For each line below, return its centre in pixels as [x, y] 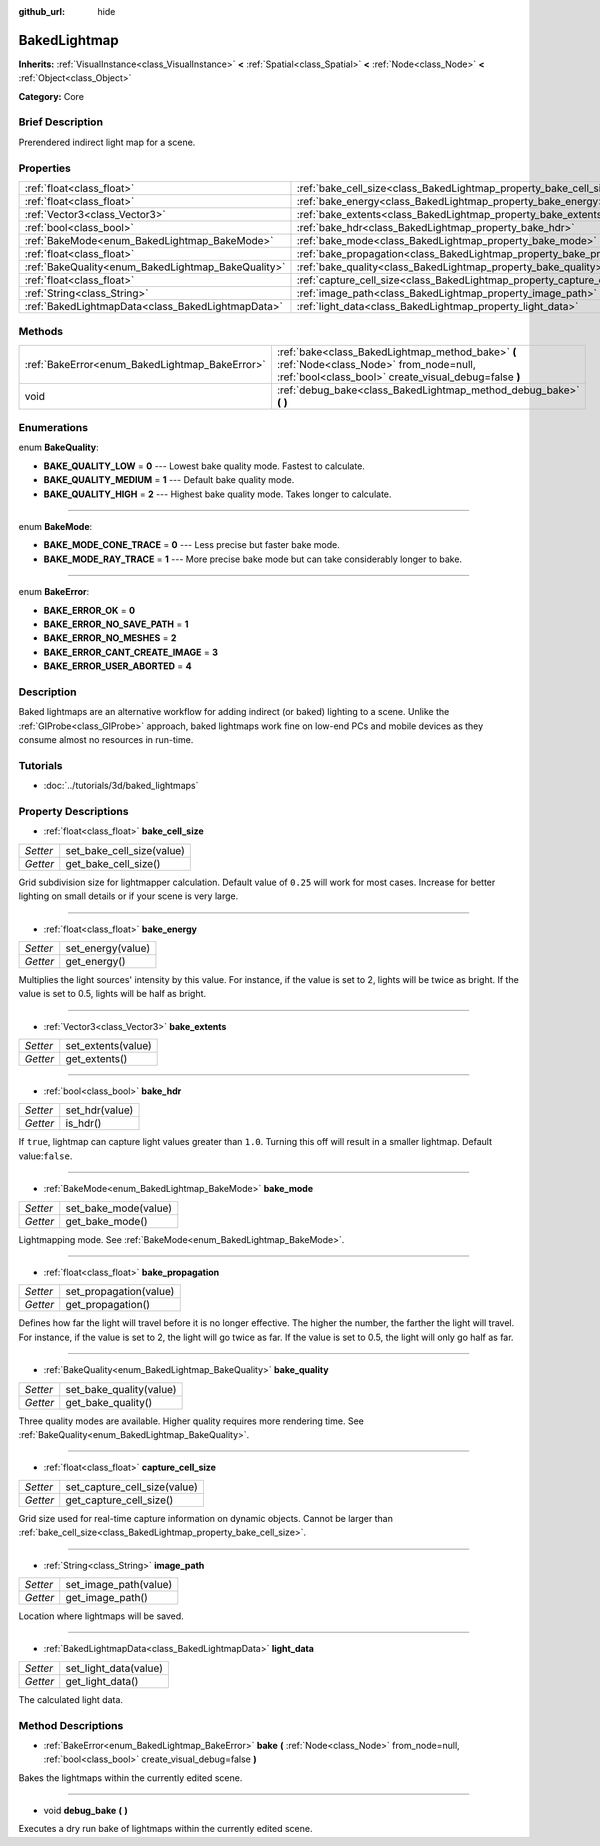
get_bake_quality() [109, 1402]
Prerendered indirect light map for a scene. [107, 142]
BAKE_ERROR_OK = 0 [89, 610]
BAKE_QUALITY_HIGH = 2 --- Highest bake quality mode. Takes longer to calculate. [217, 494]
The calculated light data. [71, 1699]
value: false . [45, 1156]
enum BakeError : [54, 592]
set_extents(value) [108, 1046]
